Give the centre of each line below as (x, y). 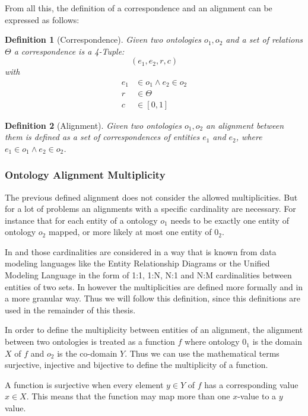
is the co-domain (87, 353)
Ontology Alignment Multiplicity (85, 175)
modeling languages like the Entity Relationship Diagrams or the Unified (137, 263)
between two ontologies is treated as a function (90, 342)
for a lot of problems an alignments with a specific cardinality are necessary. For (150, 209)
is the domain (277, 342)
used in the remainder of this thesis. (70, 309)
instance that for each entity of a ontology (81, 220)
